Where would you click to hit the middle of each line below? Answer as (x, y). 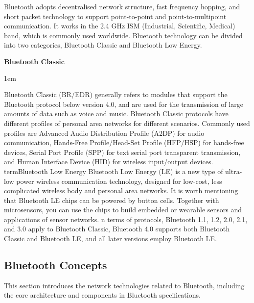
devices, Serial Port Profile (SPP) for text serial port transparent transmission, (122, 152)
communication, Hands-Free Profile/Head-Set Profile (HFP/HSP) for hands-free (124, 142)
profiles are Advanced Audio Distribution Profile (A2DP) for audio (104, 133)
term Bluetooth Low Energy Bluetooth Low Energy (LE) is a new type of (114, 171)
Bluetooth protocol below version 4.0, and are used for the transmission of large (124, 104)
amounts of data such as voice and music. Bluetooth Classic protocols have (116, 114)
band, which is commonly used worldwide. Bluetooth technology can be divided (123, 35)
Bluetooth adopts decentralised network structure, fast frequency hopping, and (122, 6)
